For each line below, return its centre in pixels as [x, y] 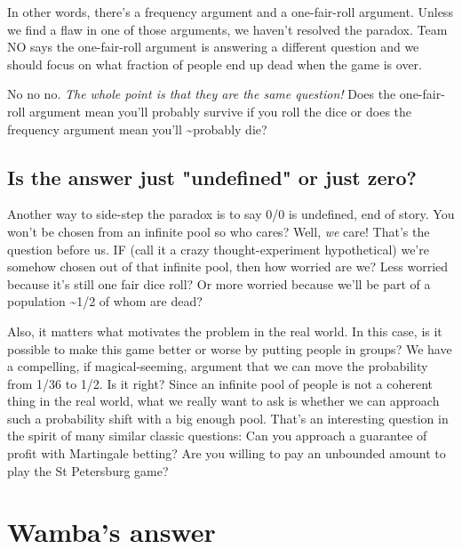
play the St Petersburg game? [88, 470]
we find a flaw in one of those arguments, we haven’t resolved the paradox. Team [227, 29]
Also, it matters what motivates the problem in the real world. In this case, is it [225, 331]
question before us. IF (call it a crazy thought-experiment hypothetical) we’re [218, 249]
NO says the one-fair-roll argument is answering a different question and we [213, 47]
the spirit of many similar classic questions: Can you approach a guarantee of [217, 436]
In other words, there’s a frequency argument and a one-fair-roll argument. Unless [230, 12]
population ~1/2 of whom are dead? [105, 301]
